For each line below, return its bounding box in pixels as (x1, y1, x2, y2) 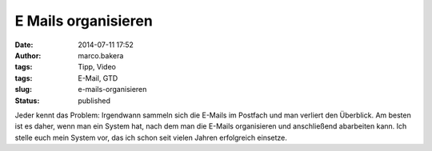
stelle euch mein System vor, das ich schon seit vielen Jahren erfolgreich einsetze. (14, 133, 288, 142)
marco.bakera (78, 50, 124, 60)
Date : (14, 40, 34, 50)
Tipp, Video (78, 62, 116, 72)
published (78, 96, 111, 105)
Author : (14, 50, 42, 60)
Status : (14, 96, 40, 105)
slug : (14, 85, 32, 94)
